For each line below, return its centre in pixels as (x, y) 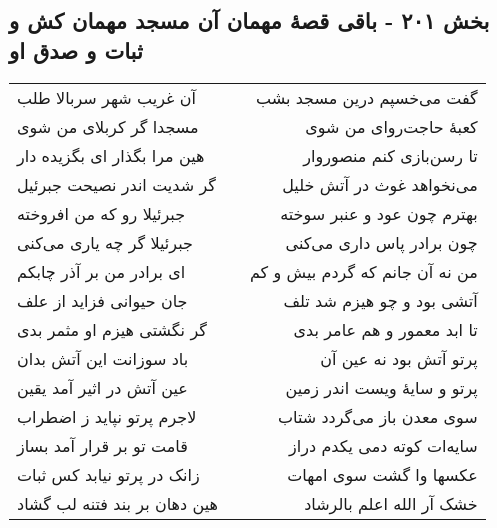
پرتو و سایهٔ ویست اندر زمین (381, 387)
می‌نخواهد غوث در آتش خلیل (380, 184)
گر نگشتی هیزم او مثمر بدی (112, 329)
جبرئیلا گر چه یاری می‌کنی (105, 242)
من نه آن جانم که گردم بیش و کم (363, 271)
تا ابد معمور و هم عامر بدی (385, 329)
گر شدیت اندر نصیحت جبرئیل (116, 184)
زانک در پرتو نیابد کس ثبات (108, 474)
